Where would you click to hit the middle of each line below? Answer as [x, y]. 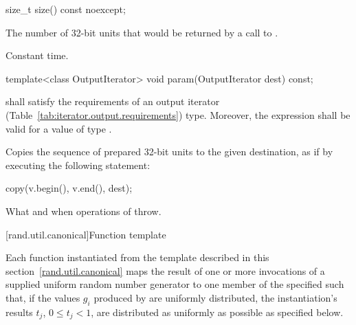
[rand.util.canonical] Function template [86, 234]
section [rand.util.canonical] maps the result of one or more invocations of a [165, 270]
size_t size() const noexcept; [66, 9]
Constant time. [37, 55]
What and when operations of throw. [84, 211]
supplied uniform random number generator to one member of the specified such [175, 284]
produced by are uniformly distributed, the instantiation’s [215, 297]
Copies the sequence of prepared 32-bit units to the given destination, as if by [169, 152]
